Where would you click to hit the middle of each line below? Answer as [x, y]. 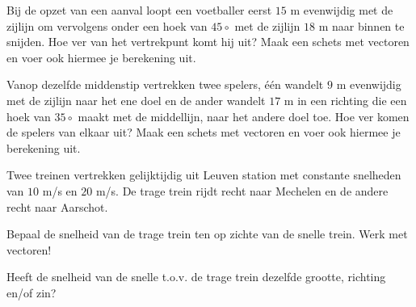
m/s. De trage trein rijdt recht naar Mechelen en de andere [242, 190]
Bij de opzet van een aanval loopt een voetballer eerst [139, 10]
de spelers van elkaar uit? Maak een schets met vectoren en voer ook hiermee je [204, 132]
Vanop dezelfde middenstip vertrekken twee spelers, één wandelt [165, 84]
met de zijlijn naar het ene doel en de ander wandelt [136, 100]
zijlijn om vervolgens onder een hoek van [107, 25]
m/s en [60, 190]
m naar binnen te [361, 25]
